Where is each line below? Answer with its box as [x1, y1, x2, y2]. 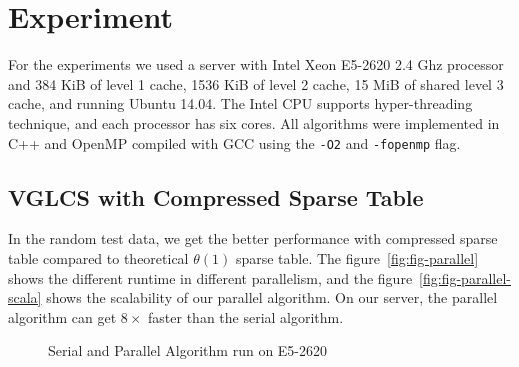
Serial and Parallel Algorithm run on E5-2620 [48, 340, 328, 361]
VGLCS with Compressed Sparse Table [8, 181, 424, 212]
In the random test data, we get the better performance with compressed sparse [8, 228, 498, 249]
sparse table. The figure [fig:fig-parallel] [235, 247, 479, 268]
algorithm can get [8, 306, 117, 327]
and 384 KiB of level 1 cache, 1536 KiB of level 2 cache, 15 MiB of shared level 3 [8, 73, 504, 94]
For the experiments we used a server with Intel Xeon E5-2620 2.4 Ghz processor [8, 54, 504, 75]
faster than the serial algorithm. [148, 306, 344, 327]
